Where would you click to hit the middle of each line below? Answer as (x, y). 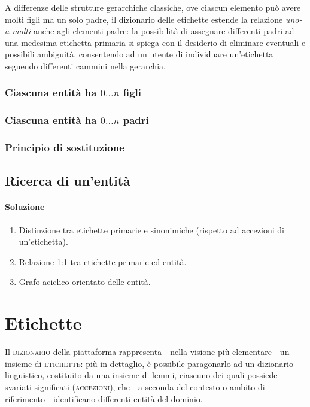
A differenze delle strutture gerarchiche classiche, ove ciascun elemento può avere (153, 7)
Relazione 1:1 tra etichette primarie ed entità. (103, 261)
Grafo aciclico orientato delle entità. (85, 282)
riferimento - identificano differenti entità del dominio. (104, 398)
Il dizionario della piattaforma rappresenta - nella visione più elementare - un (147, 352)
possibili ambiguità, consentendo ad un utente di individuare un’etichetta (139, 54)
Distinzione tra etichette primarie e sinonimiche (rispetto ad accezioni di (151, 230)
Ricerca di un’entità (68, 180)
